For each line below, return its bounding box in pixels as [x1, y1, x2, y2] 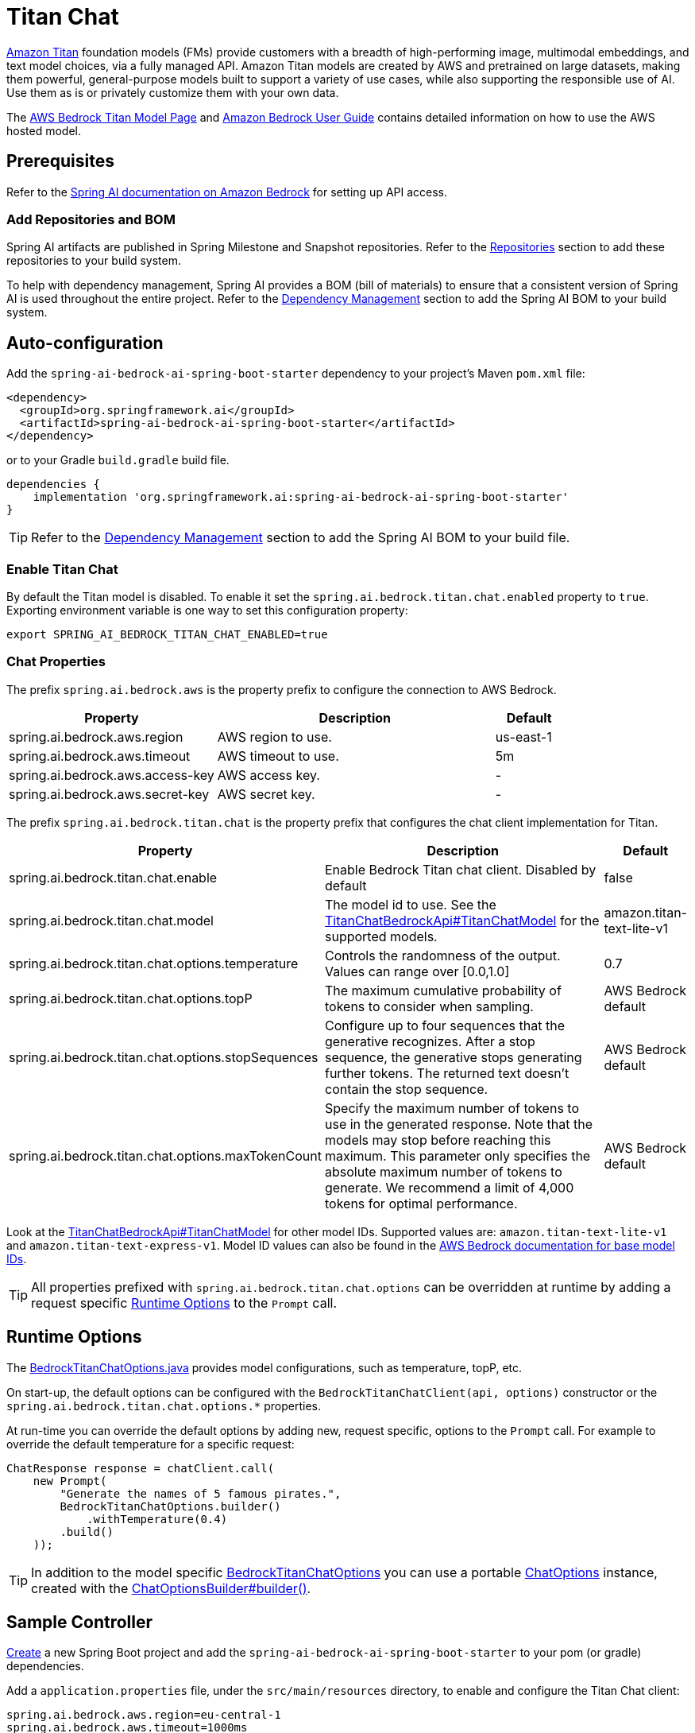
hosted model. [6, 123, 81, 138]
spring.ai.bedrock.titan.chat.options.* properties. [6, 1398, 322, 1413]
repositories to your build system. [6, 254, 182, 268]
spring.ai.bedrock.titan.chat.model [9, 912, 214, 929]
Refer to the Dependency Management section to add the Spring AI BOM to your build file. [31, 529, 570, 546]
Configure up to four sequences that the [324, 1017, 565, 1033]
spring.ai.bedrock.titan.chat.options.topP [9, 990, 253, 1006]
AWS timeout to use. [217, 747, 339, 764]
